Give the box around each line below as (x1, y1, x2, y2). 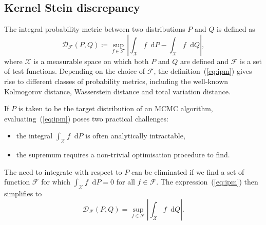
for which (41, 176, 71, 187)
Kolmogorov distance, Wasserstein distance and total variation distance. (4, 86, 231, 96)
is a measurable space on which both (33, 55, 149, 66)
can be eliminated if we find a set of (131, 166, 244, 177)
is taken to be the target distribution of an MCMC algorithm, (18, 103, 213, 114)
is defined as (216, 24, 255, 34)
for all (116, 176, 135, 187)
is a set (240, 55, 262, 66)
